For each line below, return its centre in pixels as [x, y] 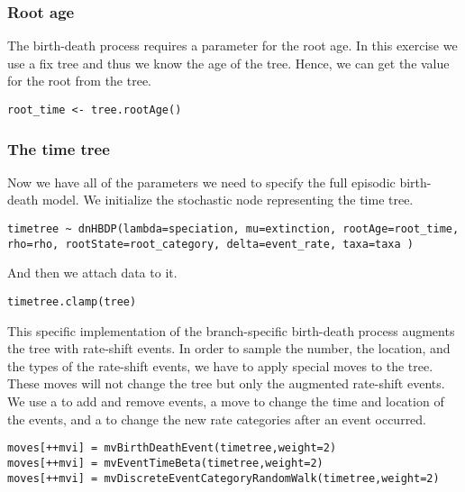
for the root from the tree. [79, 81]
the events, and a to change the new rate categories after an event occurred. [217, 419]
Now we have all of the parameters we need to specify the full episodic [201, 182]
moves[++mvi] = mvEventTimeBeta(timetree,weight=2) [165, 463]
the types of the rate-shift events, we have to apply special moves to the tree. [220, 365]
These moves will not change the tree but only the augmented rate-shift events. [226, 383]
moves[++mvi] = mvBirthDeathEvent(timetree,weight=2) [172, 448]
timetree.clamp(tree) [72, 301]
